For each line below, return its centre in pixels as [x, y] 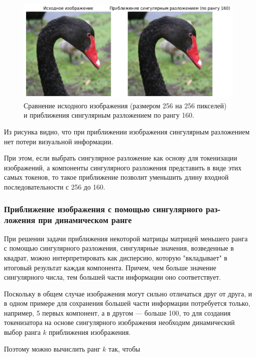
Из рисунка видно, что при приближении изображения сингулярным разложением [127, 132]
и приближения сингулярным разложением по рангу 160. [109, 115]
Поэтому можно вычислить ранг [52, 348]
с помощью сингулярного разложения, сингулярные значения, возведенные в [119, 248]
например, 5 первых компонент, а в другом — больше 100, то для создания [117, 312]
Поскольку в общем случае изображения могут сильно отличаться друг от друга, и [128, 293]
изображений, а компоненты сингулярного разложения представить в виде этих [123, 167]
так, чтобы [124, 348]
